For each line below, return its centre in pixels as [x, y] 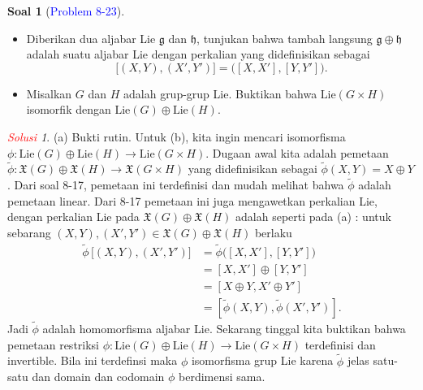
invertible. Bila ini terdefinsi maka [93, 360]
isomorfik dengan [69, 109]
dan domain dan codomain [98, 377]
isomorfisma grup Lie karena [262, 360]
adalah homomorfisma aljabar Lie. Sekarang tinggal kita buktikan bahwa [224, 329]
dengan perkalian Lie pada [73, 217]
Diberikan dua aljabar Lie [91, 38]
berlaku [273, 232]
